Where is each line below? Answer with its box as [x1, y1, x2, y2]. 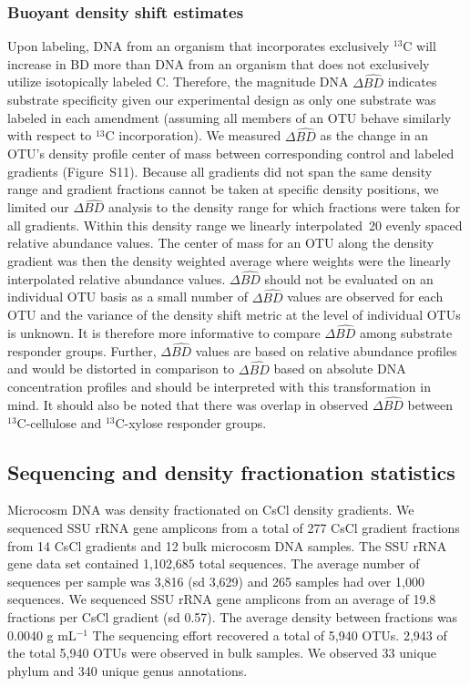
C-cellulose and [16, 413, 102, 432]
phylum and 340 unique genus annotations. [7, 660, 248, 680]
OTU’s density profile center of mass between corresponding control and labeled [7, 144, 455, 163]
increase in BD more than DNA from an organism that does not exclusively [7, 54, 430, 73]
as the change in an [320, 126, 429, 145]
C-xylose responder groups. [115, 413, 267, 432]
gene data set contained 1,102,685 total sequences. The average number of [7, 554, 420, 573]
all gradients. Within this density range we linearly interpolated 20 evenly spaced [7, 215, 463, 234]
